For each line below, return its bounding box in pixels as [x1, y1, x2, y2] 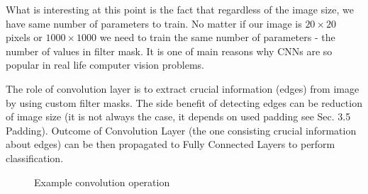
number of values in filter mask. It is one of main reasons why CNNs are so [6, 43, 333, 58]
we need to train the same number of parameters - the [99, 30, 335, 45]
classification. [6, 150, 64, 165]
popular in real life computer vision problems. [6, 57, 204, 72]
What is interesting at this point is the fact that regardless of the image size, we [6, 2, 354, 16]
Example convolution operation [34, 174, 170, 189]
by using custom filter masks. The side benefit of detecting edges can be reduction [6, 95, 362, 110]
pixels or [6, 30, 43, 45]
